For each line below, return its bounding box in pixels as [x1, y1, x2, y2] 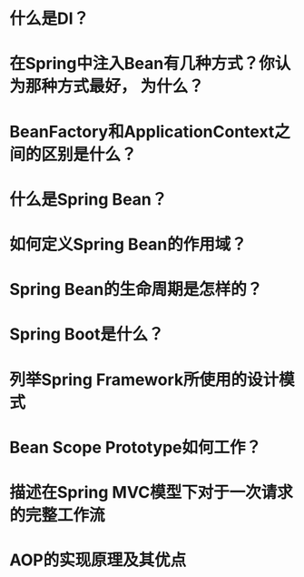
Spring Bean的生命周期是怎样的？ [9, 279, 263, 300]
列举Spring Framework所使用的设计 [9, 369, 279, 390]
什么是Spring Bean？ [9, 188, 168, 209]
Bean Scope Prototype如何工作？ [9, 437, 261, 458]
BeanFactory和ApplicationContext [9, 121, 275, 142]
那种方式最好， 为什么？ [25, 76, 204, 96]
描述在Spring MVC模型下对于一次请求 [9, 481, 293, 502]
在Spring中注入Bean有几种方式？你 [9, 54, 275, 74]
